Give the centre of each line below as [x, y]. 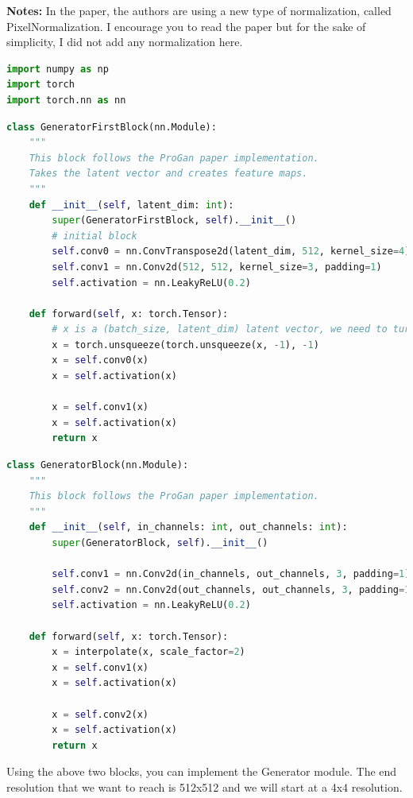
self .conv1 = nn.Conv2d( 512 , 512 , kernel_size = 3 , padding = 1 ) [217, 267]
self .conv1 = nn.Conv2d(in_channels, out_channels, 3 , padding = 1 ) [231, 574]
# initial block [95, 236]
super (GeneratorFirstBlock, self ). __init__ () [174, 221]
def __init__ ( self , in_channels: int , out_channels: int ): [188, 527]
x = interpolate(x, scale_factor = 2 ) [149, 652]
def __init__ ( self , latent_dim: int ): [131, 205]
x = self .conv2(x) [100, 714]
